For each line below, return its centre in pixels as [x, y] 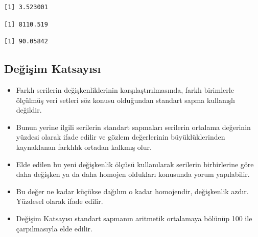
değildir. [29, 110]
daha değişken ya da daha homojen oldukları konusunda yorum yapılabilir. [133, 174]
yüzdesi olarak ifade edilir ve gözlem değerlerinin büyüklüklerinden [121, 137]
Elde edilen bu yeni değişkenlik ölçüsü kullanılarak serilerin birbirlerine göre [135, 164]
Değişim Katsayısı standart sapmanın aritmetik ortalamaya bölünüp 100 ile [134, 218]
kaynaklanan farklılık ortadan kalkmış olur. [84, 147]
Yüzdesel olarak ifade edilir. [60, 201]
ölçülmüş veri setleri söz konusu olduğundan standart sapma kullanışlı [125, 100]
